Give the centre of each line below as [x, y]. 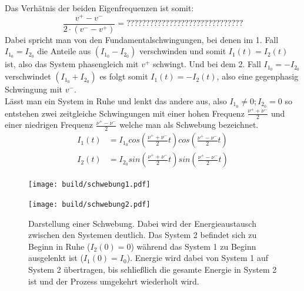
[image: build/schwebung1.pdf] [89, 185]
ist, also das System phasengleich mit [72, 64]
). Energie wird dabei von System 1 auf [198, 258]
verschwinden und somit [183, 51]
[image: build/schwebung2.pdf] [89, 205]
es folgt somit [124, 76]
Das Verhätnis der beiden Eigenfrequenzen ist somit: [99, 8]
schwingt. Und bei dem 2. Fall [207, 64]
